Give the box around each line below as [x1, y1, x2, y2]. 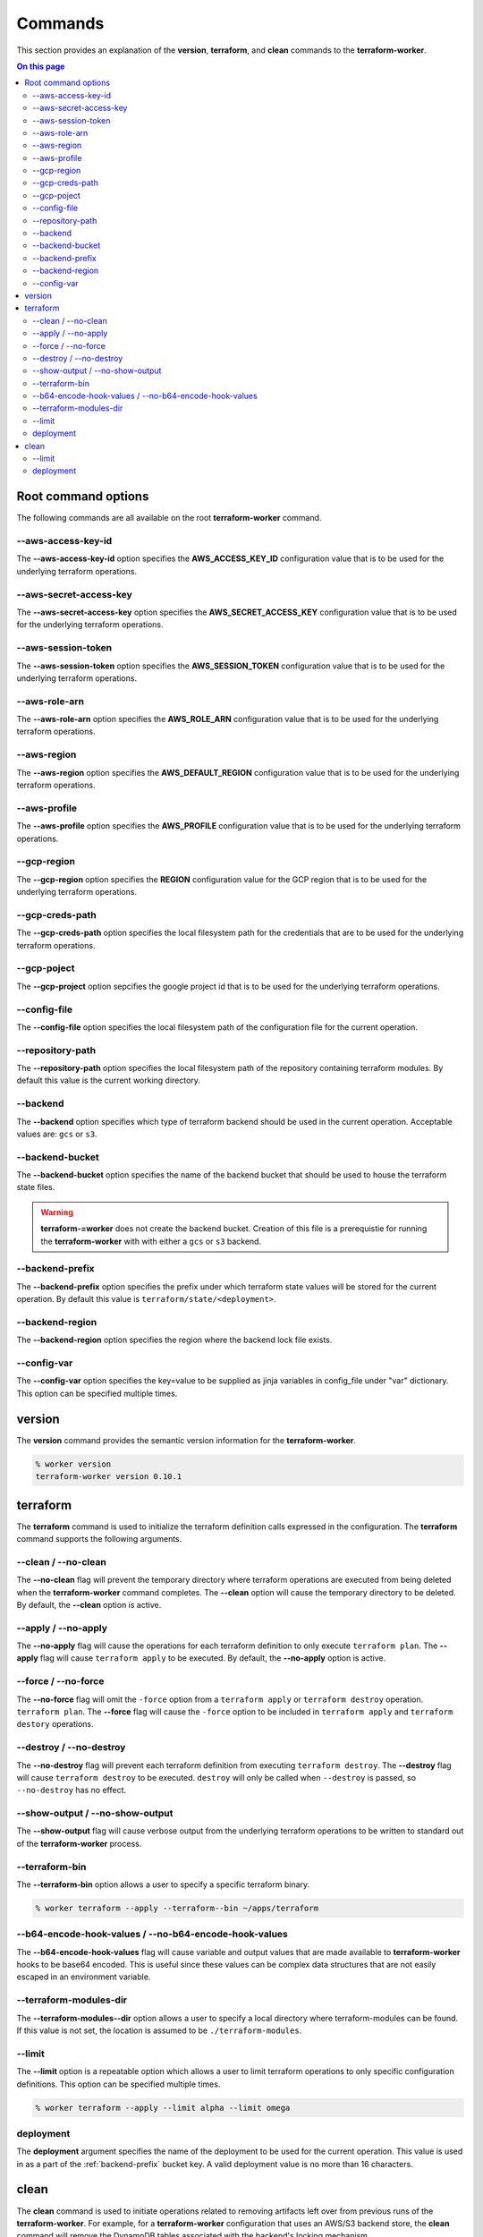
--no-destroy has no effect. [16, 1785, 127, 1796]
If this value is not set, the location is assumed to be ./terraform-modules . [16, 2025, 302, 2036]
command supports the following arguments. [16, 1534, 182, 1544]
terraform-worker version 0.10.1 [35, 1472, 182, 1482]
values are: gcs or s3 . [16, 1128, 97, 1139]
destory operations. [16, 1719, 94, 1730]
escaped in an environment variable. [16, 1971, 151, 1982]
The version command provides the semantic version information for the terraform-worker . [16, 1434, 357, 1445]
